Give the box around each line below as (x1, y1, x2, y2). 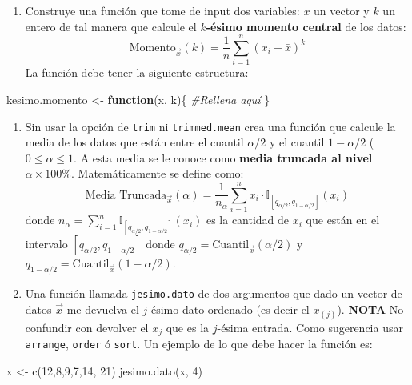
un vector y (314, 2, 370, 18)
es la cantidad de (206, 211, 290, 228)
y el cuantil (269, 134, 325, 150)
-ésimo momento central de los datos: (206, 18, 406, 34)
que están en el (306, 211, 380, 228)
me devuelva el (66, 300, 139, 317)
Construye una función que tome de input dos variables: (25, 2, 300, 18)
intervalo (25, 235, 68, 252)
